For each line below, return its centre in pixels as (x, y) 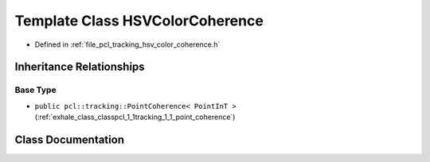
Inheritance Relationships (80, 67)
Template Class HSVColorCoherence (139, 21)
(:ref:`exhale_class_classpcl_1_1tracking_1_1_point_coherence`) (135, 117)
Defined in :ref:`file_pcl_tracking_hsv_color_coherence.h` (127, 44)
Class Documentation (70, 139)
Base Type (35, 90)
